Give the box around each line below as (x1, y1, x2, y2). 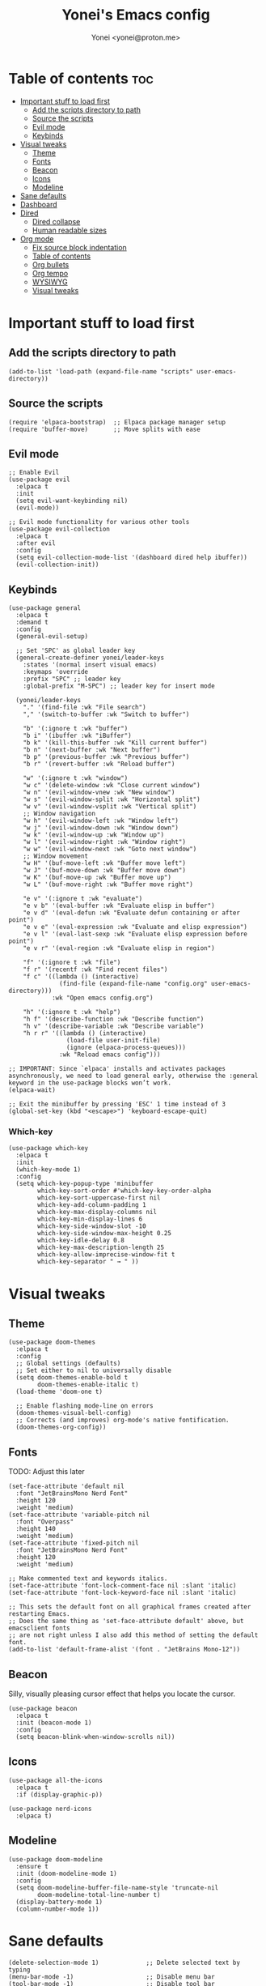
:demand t (15, 618, 49, 627)
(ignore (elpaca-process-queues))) (65, 1043, 186, 1052)
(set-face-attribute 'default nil (8, 1482, 125, 1491)
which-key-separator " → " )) (37, 1258, 139, 1266)
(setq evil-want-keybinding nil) (15, 497, 129, 505)
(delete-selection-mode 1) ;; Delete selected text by (8, 1958, 241, 1967)
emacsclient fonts (8, 1624, 70, 1633)
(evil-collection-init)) (15, 560, 99, 569)
